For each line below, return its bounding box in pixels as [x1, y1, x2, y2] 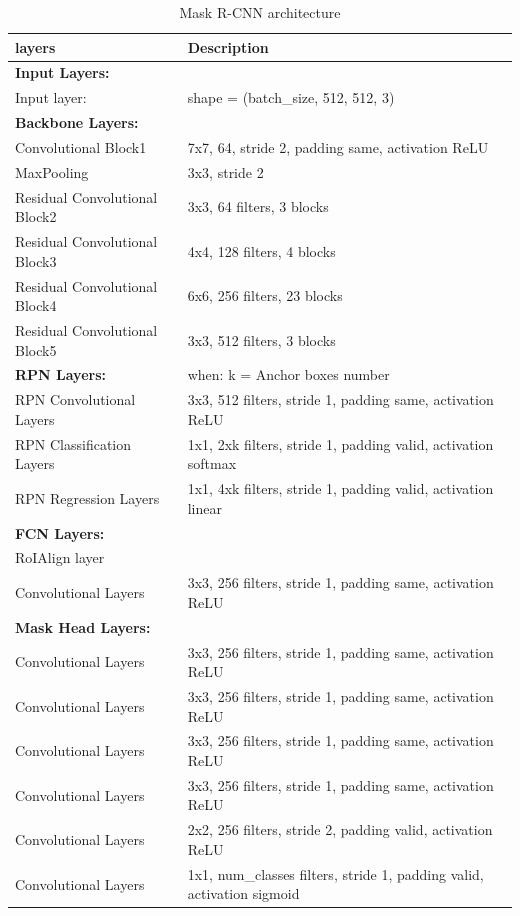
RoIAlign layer [15, 547, 105, 568]
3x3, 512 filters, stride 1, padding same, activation [187, 389, 494, 410]
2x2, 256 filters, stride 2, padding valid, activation [187, 819, 493, 840]
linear [187, 497, 222, 518]
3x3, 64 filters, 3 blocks [187, 196, 329, 217]
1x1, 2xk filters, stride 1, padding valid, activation [187, 433, 494, 454]
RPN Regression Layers [15, 487, 160, 508]
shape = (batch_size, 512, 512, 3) [187, 87, 395, 108]
